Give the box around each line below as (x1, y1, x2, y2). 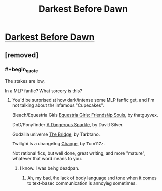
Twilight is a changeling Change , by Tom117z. (12, 141, 105, 147)
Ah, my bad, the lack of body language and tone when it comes (27, 175, 157, 181)
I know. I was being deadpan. (19, 165, 80, 171)
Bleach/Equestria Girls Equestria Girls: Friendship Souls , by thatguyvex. (12, 112, 158, 118)
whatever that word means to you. (12, 156, 83, 162)
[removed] (5, 51, 39, 59)
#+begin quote (5, 66, 38, 74)
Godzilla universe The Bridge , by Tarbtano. (12, 131, 100, 137)
